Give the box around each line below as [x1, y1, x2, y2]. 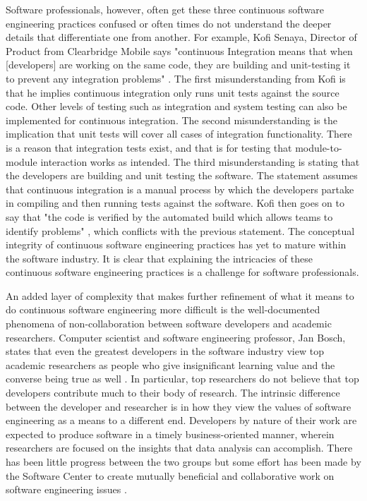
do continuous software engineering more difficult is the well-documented [6, 302, 320, 317]
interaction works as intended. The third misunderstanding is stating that [40, 154, 360, 169]
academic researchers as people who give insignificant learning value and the [6, 357, 335, 372]
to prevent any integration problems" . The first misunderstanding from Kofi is [6, 71, 346, 85]
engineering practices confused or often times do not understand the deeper [6, 16, 332, 30]
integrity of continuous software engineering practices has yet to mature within [6, 237, 347, 252]
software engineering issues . [6, 482, 127, 497]
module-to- [295, 140, 342, 155]
